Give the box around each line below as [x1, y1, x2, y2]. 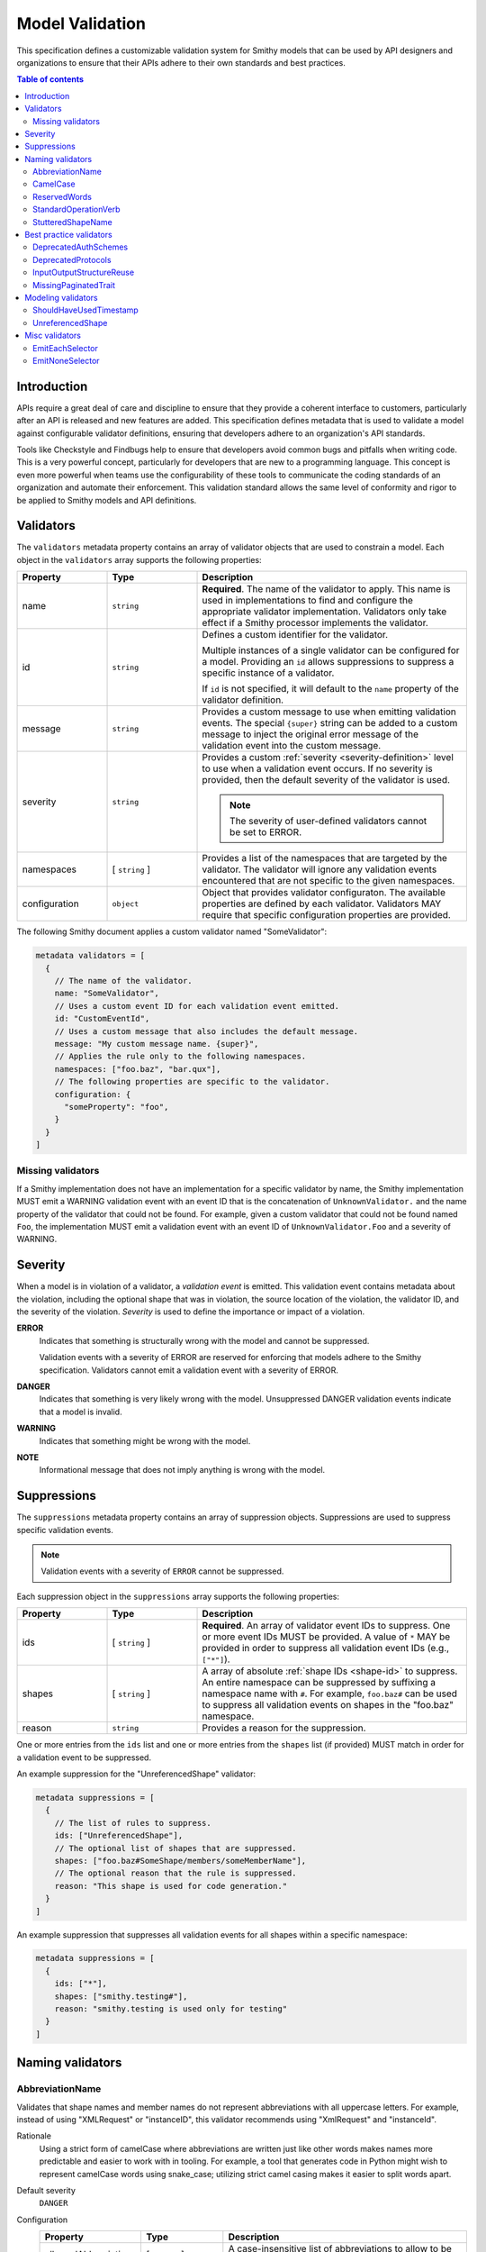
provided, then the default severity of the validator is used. [202, 774, 450, 786]
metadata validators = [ [35, 950, 146, 961]
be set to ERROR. [229, 826, 301, 839]
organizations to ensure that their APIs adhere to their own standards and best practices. [16, 57, 346, 68]
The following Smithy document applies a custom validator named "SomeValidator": [16, 926, 328, 937]
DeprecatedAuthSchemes [32, 241, 129, 252]
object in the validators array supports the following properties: [16, 554, 262, 565]
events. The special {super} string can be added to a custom [202, 717, 458, 730]
